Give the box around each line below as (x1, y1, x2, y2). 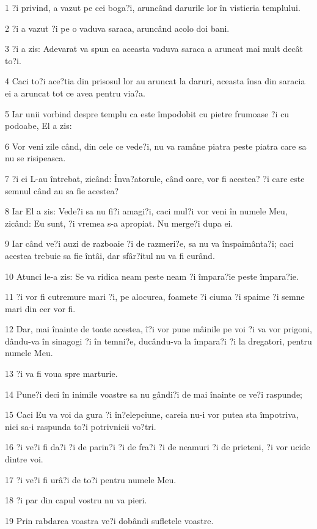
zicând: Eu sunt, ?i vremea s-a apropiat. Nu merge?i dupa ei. (5, 216, 233, 229)
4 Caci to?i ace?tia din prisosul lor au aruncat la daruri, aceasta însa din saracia (5, 75, 305, 87)
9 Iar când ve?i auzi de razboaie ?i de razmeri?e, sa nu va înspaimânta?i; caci (5, 237, 294, 250)
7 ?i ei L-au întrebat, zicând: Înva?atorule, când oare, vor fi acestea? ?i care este (5, 172, 305, 184)
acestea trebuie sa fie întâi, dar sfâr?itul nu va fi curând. (5, 249, 215, 261)
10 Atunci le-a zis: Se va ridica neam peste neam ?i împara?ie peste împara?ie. (5, 269, 299, 282)
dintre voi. (5, 453, 43, 465)
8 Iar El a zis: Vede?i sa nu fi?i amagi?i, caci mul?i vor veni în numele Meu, (5, 205, 288, 217)
